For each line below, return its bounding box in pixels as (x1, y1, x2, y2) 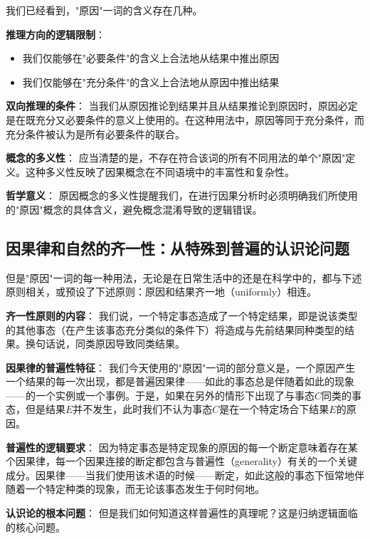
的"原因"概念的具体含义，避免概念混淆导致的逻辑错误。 (6, 202, 263, 216)
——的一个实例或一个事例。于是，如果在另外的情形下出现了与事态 (6, 387, 314, 402)
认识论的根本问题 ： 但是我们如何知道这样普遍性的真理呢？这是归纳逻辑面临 (6, 506, 358, 520)
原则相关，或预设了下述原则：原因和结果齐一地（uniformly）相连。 (6, 284, 317, 299)
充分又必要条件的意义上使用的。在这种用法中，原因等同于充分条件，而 (35, 112, 364, 127)
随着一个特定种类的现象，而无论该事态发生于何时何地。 (6, 481, 265, 496)
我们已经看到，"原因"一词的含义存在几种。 (6, 3, 203, 17)
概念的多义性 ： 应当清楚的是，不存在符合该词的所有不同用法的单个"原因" (6, 150, 346, 165)
